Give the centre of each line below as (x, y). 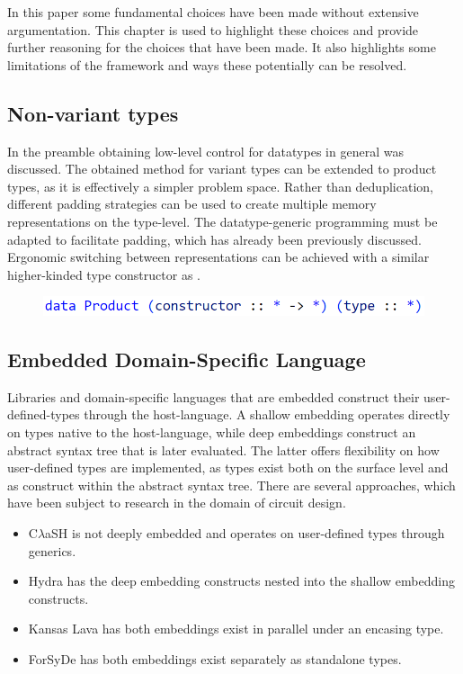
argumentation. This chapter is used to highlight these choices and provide (213, 29)
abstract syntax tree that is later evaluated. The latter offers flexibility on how (223, 449)
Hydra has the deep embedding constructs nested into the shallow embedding (241, 581)
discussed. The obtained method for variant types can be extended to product (222, 169)
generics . (52, 550)
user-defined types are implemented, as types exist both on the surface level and (228, 467)
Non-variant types (93, 113)
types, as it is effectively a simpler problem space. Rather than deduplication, (220, 186)
